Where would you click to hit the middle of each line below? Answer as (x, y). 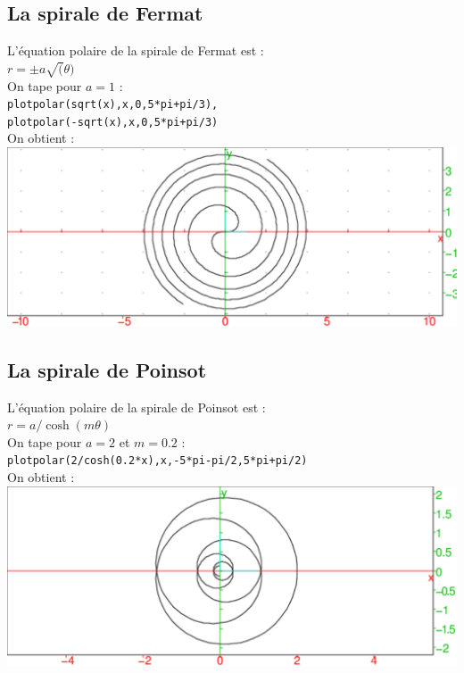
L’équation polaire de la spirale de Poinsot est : (137, 407)
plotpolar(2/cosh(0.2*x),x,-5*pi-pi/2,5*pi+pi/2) (157, 461)
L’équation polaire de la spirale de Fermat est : (136, 50)
